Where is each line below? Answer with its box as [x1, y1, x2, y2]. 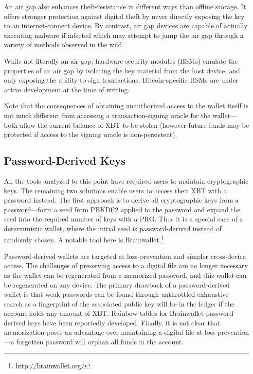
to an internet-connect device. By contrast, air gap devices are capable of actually [4, 20, 248, 31]
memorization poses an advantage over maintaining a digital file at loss [4, 327, 216, 337]
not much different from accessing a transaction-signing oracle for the [4, 110, 211, 120]
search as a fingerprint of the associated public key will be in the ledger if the [4, 298, 235, 308]
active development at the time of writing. [4, 84, 130, 94]
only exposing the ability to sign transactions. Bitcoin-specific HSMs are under [4, 75, 238, 85]
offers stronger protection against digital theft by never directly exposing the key [4, 11, 245, 21]
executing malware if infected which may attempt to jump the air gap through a [4, 30, 244, 40]
